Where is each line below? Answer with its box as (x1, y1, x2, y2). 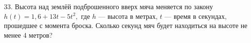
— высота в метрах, (98, 11, 158, 21)
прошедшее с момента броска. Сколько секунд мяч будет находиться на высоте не (4, 20, 248, 30)
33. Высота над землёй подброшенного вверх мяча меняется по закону (4, 1, 213, 11)
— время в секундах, (164, 11, 227, 21)
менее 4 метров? (4, 29, 53, 40)
